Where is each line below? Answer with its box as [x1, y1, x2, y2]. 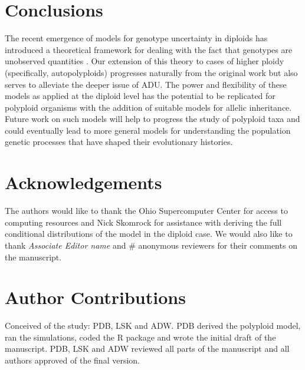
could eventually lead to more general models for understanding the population [5, 124, 291, 136]
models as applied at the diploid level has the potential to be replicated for [5, 90, 276, 102]
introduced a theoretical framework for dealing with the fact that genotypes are [5, 43, 293, 55]
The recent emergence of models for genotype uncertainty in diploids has [5, 32, 268, 44]
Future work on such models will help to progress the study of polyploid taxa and [5, 113, 300, 125]
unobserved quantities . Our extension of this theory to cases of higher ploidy [5, 55, 284, 67]
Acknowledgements [5, 170, 162, 194]
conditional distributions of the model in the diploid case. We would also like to [5, 227, 293, 240]
